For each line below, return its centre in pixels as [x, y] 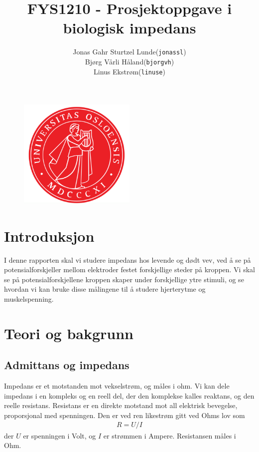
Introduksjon [49, 235]
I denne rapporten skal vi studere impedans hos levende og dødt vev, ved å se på [128, 259]
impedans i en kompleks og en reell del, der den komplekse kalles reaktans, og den [129, 395]
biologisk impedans [129, 28]
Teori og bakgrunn [69, 333]
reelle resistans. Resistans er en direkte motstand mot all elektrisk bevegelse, [121, 405]
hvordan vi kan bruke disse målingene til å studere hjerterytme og [105, 289]
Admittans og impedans [67, 365]
